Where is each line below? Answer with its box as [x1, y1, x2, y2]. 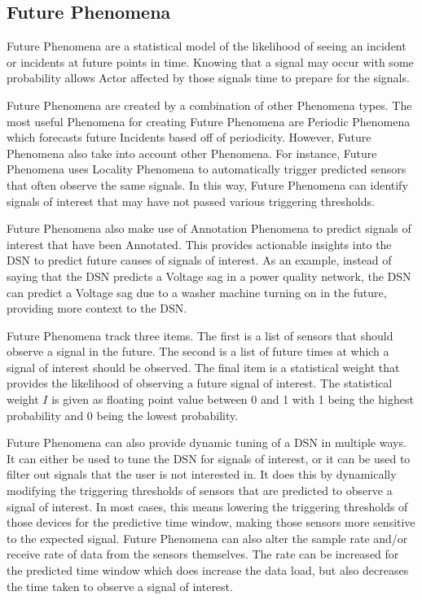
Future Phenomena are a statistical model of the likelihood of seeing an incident [7, 37, 407, 55]
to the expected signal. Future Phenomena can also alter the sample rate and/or [7, 529, 408, 546]
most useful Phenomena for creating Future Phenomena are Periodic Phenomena [7, 112, 411, 129]
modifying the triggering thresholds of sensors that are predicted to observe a [7, 482, 393, 499]
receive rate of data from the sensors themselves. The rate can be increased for [7, 545, 399, 563]
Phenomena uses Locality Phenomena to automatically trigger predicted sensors [7, 160, 407, 177]
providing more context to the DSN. [7, 300, 187, 317]
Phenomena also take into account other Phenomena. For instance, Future [7, 144, 377, 161]
